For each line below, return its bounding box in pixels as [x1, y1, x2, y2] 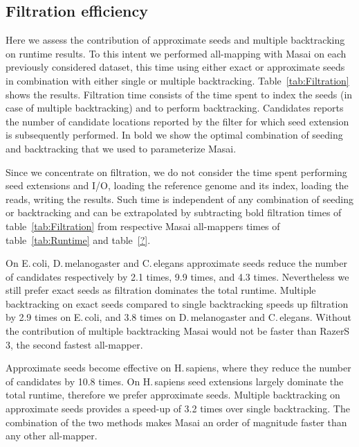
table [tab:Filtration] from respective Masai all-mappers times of [6, 218, 280, 233]
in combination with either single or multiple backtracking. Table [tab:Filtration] [6, 73, 349, 87]
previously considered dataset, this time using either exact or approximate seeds [6, 60, 345, 74]
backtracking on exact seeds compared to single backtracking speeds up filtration [6, 296, 349, 310]
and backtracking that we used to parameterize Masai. [6, 141, 237, 155]
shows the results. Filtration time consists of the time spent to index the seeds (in [6, 87, 353, 101]
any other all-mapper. [6, 428, 98, 443]
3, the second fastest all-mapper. [6, 337, 143, 351]
